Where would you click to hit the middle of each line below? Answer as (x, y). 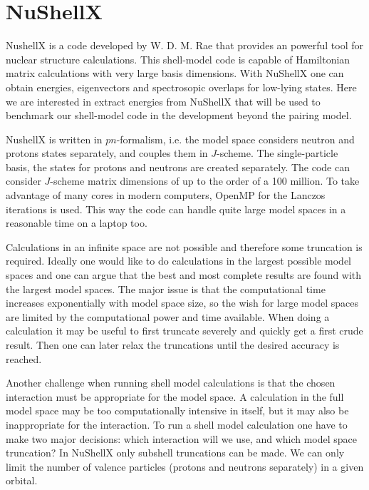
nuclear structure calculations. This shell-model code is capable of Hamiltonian (178, 59)
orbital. (22, 480)
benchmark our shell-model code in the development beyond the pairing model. (179, 115)
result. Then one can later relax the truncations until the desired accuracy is (173, 344)
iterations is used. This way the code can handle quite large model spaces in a (176, 209)
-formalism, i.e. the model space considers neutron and (235, 139)
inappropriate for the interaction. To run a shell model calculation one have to (177, 424)
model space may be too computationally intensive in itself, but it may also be (177, 410)
